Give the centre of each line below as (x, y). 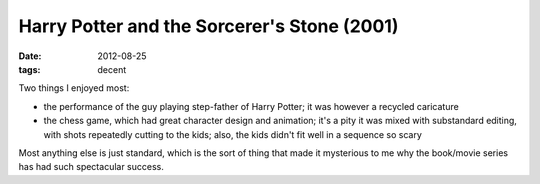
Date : (30, 56)
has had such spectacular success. (91, 167)
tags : (29, 69)
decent (112, 69)
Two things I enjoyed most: (74, 88)
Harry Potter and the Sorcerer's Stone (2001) (208, 26)
